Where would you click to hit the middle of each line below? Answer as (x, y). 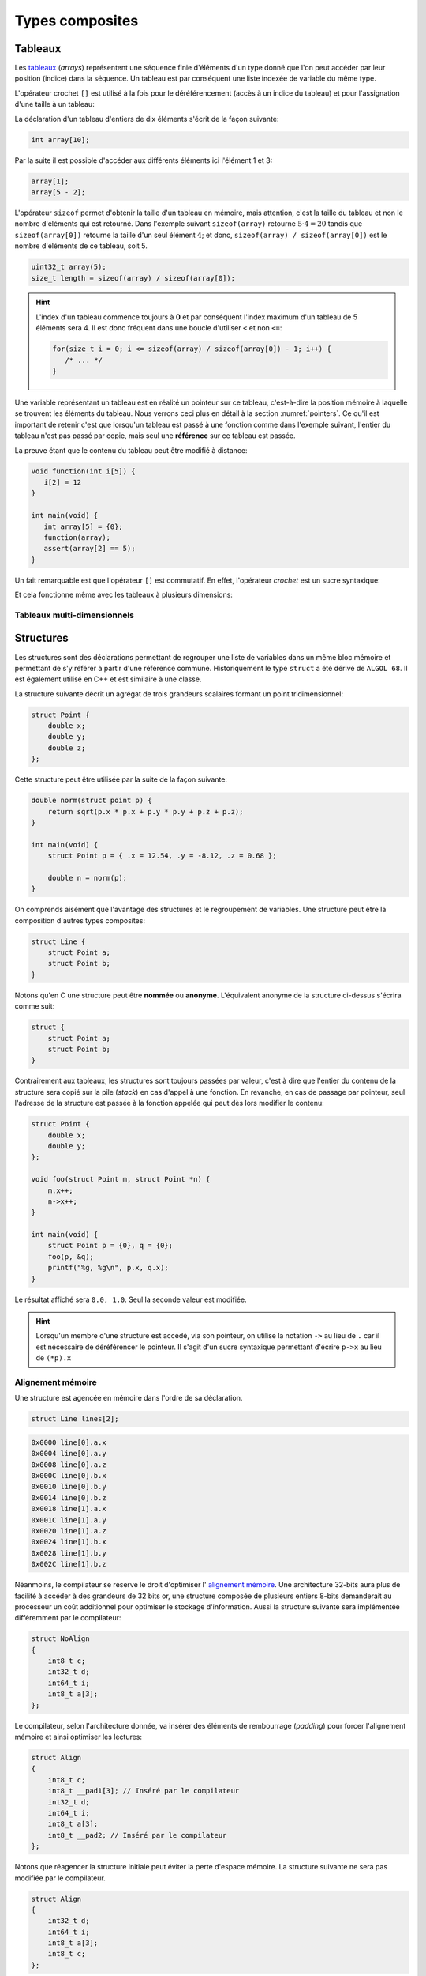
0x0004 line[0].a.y (69, 1454)
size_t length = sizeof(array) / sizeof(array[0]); (133, 278)
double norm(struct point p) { (92, 801)
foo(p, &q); (71, 1256)
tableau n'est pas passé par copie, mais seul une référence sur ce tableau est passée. (155, 436)
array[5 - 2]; (58, 192)
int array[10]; (60, 140)
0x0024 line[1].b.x (69, 1542)
